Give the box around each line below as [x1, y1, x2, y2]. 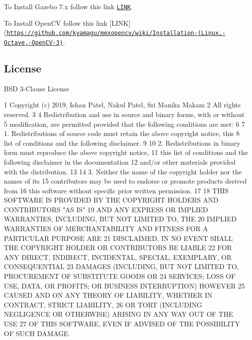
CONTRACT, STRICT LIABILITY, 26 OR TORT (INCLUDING [4, 299, 202, 309]
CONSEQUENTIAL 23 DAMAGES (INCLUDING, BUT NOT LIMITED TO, [4, 261, 239, 272]
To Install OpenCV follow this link [4, 17, 107, 28]
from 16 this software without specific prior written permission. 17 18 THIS [4, 185, 229, 195]
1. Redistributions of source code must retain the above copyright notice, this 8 [4, 128, 240, 138]
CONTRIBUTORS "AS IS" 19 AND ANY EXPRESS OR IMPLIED [4, 204, 208, 214]
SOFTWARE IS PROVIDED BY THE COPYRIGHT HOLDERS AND [4, 195, 218, 205]
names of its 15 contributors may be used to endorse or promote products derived [4, 176, 247, 186]
